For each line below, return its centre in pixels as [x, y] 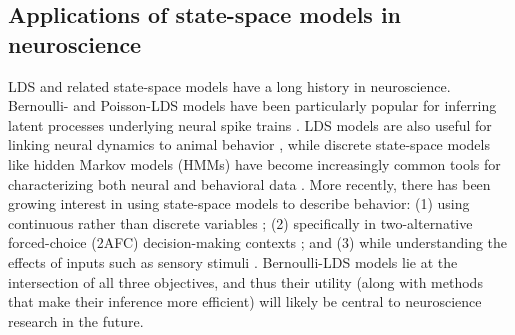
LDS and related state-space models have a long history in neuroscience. [229, 85]
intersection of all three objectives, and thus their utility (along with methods [245, 281]
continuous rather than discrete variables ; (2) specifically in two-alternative [240, 222]
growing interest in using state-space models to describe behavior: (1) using [239, 203]
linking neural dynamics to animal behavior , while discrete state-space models [249, 144]
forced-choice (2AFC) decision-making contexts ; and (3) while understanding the [258, 242]
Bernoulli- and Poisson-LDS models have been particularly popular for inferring [252, 105]
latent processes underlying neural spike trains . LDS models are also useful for [250, 124]
